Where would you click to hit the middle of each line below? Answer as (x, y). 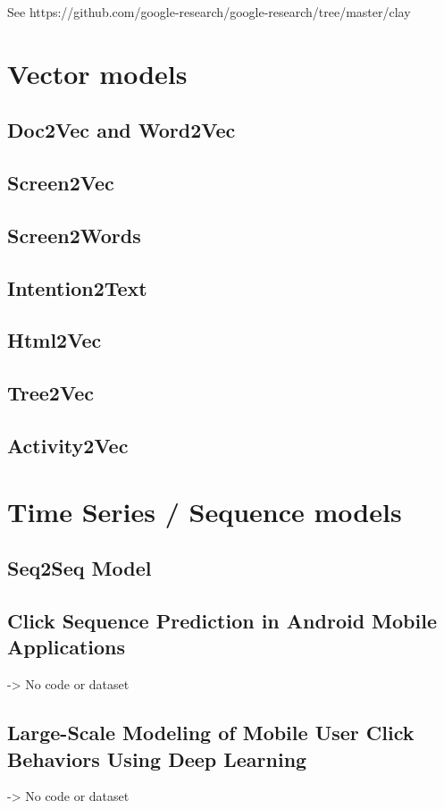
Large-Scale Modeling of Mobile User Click (211, 733)
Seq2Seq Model (80, 568)
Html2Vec (54, 340)
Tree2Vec (50, 393)
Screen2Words (74, 235)
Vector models (97, 73)
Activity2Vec (68, 446)
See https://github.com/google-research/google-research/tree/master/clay (209, 12)
